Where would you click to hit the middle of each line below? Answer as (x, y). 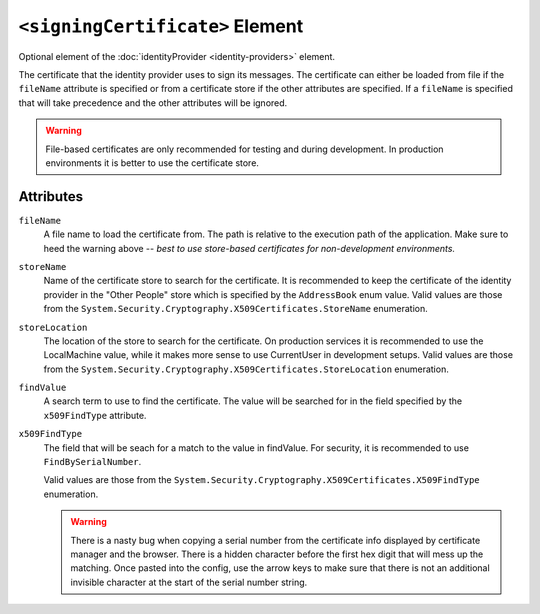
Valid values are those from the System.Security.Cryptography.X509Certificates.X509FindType (261, 480)
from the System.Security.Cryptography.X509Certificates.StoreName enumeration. (236, 309)
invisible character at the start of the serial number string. (189, 582)
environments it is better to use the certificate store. (152, 162)
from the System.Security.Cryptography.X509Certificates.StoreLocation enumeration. (246, 369)
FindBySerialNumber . (92, 462)
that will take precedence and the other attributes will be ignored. (153, 102)
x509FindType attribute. (95, 415)
